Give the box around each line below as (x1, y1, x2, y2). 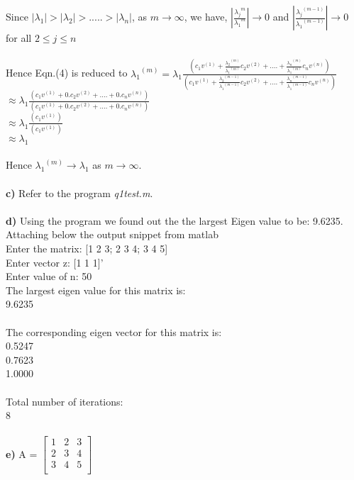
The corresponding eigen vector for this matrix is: (6, 324, 222, 339)
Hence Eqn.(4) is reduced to (6, 65, 128, 80)
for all (6, 30, 32, 45)
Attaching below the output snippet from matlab (6, 227, 219, 242)
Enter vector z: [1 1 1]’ (6, 255, 104, 269)
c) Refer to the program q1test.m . (6, 185, 153, 200)
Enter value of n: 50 (6, 269, 92, 284)
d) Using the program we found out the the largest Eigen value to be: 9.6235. (6, 213, 343, 228)
